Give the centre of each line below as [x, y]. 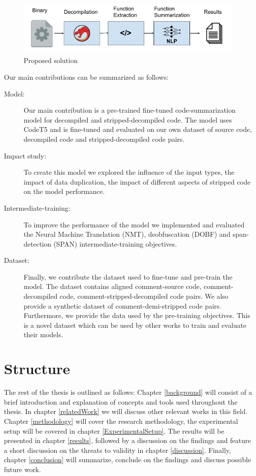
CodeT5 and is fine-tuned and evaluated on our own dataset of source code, [138, 129]
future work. [23, 469]
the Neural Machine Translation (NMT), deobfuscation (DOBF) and [127, 234]
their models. [43, 334]
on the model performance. [64, 191]
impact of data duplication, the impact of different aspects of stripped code [137, 181]
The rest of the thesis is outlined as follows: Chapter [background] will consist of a [128, 392]
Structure [37, 368]
